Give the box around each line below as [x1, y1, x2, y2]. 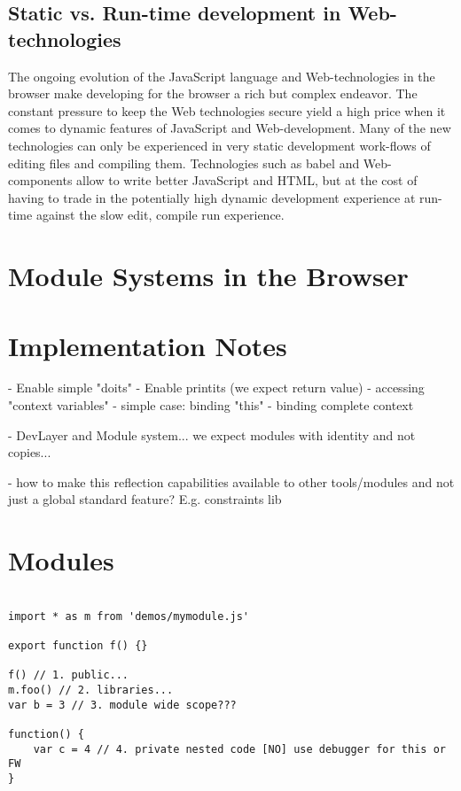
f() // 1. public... [8, 669, 129, 682]
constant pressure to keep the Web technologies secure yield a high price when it [8, 101, 446, 120]
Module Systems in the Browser [8, 258, 409, 294]
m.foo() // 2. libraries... [8, 684, 174, 697]
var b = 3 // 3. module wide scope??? [8, 698, 237, 711]
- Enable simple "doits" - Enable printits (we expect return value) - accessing [8, 378, 425, 397]
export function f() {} [8, 640, 148, 653]
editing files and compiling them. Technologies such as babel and [8, 153, 360, 172]
